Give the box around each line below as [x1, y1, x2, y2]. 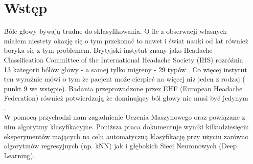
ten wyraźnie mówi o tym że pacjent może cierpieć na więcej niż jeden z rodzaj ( [4, 74, 245, 84]
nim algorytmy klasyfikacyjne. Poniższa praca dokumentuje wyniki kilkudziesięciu [4, 122, 249, 132]
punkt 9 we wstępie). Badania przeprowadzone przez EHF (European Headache [4, 83, 243, 93]
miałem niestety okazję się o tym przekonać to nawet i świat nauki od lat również [4, 35, 249, 45]
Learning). [4, 150, 35, 160]
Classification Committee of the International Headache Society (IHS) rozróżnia [4, 54, 243, 64]
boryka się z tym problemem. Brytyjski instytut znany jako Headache [4, 45, 212, 55]
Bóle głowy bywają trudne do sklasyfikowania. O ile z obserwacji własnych [4, 26, 227, 36]
